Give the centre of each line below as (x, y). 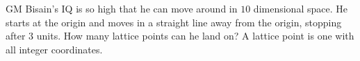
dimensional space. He (300, 8)
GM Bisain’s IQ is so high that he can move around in (122, 8)
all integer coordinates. (54, 49)
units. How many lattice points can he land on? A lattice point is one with (195, 36)
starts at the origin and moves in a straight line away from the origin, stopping (174, 22)
